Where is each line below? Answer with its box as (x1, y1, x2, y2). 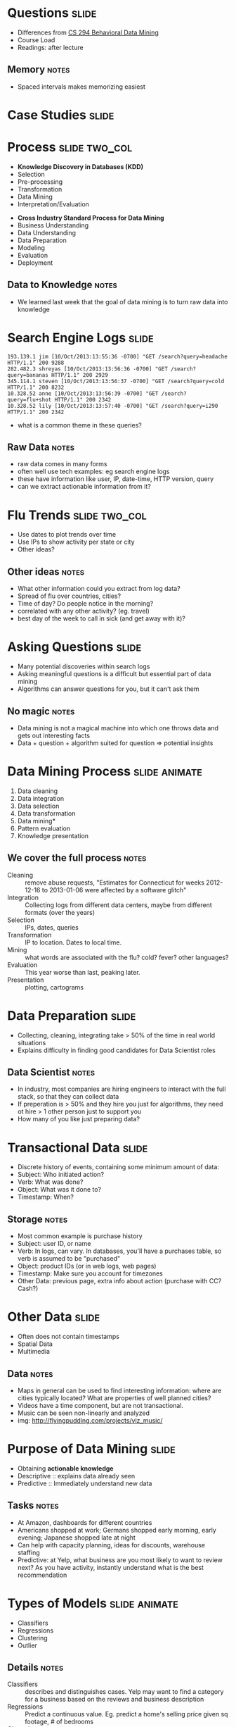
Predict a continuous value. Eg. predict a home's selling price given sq (25, 1710, 228, 1719)
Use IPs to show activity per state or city (17, 537, 135, 547)
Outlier (17, 1641, 37, 1650)
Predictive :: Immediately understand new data (17, 1479, 152, 1488)
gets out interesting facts (17, 731, 90, 740)
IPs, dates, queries (25, 923, 79, 931)
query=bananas (7, 371, 49, 378)
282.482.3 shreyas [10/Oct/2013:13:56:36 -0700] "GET (7, 365, 169, 373)
